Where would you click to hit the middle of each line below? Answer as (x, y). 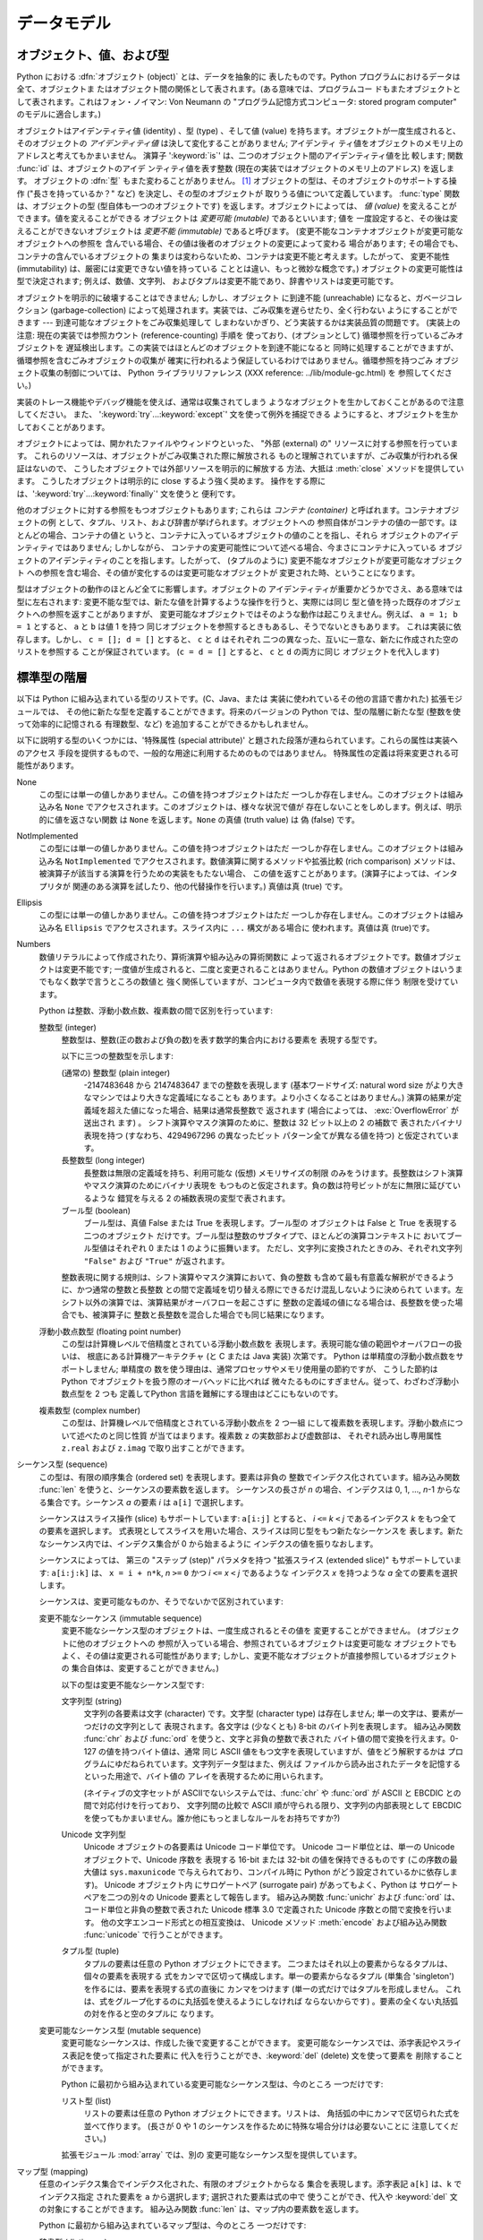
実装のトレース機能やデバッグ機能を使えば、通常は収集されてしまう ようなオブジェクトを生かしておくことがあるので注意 (240, 401)
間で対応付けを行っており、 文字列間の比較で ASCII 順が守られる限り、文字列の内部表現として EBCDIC (273, 1805)
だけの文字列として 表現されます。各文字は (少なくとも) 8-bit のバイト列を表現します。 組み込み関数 (276, 1726)
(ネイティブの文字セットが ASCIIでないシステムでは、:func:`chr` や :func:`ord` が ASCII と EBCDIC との (272, 1793)
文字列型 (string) (92, 1702)
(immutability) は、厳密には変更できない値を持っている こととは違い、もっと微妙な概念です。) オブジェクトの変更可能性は (240, 268)
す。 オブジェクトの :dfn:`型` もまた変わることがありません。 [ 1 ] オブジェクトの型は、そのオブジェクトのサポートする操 (237, 181)
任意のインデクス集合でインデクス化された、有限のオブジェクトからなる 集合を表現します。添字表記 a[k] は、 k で (250, 2184)
